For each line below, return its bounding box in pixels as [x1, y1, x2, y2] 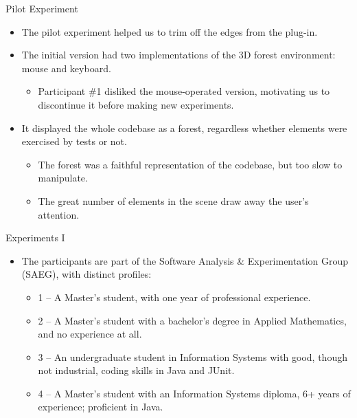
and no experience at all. [38, 327, 142, 341]
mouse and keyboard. [21, 60, 111, 75]
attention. [38, 207, 80, 221]
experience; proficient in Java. [38, 399, 163, 414]
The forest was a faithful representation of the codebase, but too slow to [38, 157, 343, 171]
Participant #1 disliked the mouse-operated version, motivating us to [38, 84, 330, 98]
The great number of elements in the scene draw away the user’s [38, 193, 309, 208]
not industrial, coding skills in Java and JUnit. [38, 363, 235, 377]
